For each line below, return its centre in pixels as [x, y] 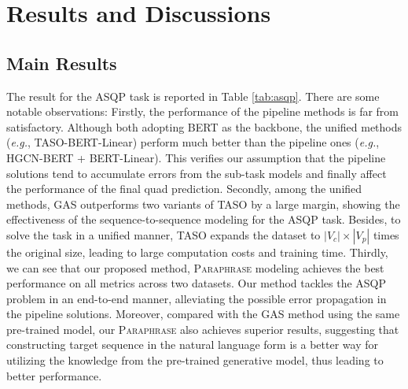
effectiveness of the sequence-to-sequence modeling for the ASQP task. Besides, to [204, 219]
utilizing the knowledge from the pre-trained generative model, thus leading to [195, 360]
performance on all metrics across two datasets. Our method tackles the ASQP [197, 283]
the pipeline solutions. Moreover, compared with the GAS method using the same [203, 314]
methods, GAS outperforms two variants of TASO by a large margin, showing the [203, 204]
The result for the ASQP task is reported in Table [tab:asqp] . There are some [193, 96]
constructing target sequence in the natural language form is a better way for [192, 345]
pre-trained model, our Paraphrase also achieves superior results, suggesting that [203, 329]
